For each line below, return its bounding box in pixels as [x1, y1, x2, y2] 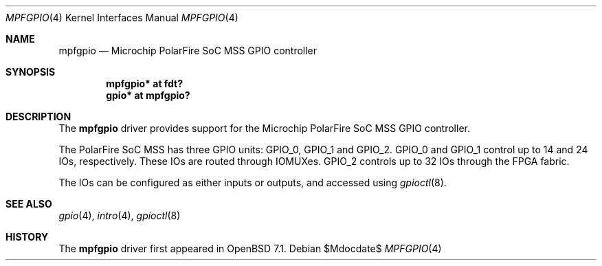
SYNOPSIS [5, 66, 56, 78]
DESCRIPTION [5, 111, 71, 122]
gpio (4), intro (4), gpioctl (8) [58, 210, 181, 221]
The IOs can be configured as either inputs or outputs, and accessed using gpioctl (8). [58, 177, 447, 188]
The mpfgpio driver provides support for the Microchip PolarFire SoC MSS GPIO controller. [58, 122, 470, 134]
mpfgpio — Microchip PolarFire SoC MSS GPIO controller [58, 45, 317, 56]
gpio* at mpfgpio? [106, 89, 190, 101]
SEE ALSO [5, 198, 52, 210]
